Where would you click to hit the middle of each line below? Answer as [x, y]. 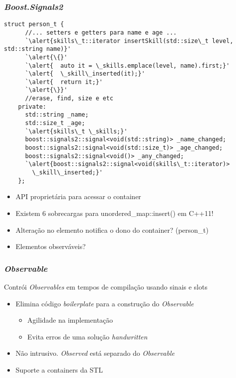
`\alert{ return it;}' [64, 82]
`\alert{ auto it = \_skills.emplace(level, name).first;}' [127, 65]
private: [32, 106]
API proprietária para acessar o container [78, 196]
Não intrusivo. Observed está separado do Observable [95, 353]
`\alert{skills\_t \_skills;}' [76, 131]
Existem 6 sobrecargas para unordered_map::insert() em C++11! [115, 213]
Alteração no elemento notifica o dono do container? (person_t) [112, 230]
